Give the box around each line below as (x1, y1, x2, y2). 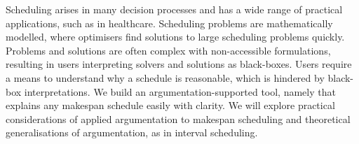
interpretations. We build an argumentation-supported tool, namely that (24, 84, 336, 99)
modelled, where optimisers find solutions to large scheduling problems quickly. (6, 29, 345, 44)
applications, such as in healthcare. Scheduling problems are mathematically (6, 15, 333, 30)
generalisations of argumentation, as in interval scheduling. (6, 125, 258, 140)
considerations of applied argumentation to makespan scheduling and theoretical (6, 111, 351, 126)
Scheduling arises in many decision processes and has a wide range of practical (6, 2, 343, 16)
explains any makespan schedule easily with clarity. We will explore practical (6, 98, 335, 113)
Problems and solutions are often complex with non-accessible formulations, (6, 43, 331, 57)
